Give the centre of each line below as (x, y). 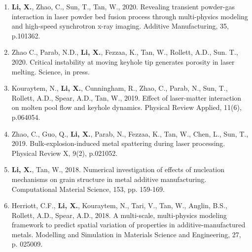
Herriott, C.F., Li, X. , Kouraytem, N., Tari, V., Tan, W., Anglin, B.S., (119, 205)
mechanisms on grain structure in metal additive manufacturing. (109, 179)
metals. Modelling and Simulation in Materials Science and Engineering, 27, (126, 234)
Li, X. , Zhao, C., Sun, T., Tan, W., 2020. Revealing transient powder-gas (123, 6)
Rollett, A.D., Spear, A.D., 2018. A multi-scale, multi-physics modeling (119, 215)
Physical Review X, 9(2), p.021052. (65, 153)
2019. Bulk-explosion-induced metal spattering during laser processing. (118, 143)
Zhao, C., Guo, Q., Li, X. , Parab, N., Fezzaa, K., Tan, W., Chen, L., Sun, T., (130, 133)
